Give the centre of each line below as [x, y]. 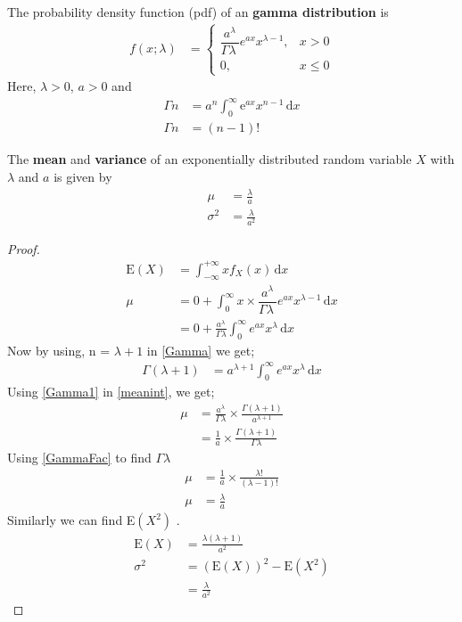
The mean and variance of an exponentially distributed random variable [210, 159]
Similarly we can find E [71, 520]
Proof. [24, 248]
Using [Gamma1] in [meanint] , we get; [111, 392]
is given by [83, 176]
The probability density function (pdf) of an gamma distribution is [198, 12]
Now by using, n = [59, 350]
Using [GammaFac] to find [79, 458]
